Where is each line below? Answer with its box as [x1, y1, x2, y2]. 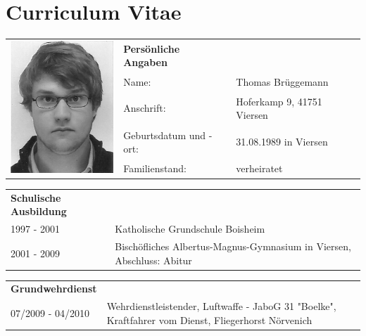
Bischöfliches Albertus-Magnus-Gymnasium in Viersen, [115, 239, 351, 254]
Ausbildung [11, 204, 67, 219]
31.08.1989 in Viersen [236, 134, 328, 149]
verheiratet [236, 160, 283, 175]
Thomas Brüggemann [236, 74, 329, 89]
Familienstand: [123, 160, 187, 175]
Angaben [123, 55, 168, 70]
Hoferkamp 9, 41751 [236, 93, 322, 108]
